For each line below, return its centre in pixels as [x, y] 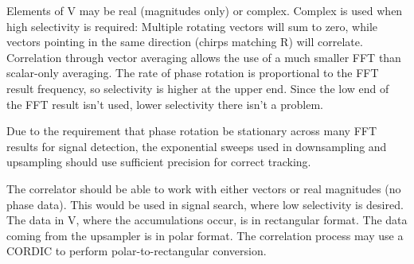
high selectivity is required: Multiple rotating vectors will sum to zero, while [192, 26]
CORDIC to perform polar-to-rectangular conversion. [137, 251]
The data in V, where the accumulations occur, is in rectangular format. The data [207, 220]
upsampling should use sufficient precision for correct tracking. [159, 162]
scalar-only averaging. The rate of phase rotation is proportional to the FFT [193, 73]
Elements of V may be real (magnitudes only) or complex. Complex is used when [205, 10]
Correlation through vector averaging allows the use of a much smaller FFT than [204, 57]
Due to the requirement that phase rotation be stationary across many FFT [192, 131]
